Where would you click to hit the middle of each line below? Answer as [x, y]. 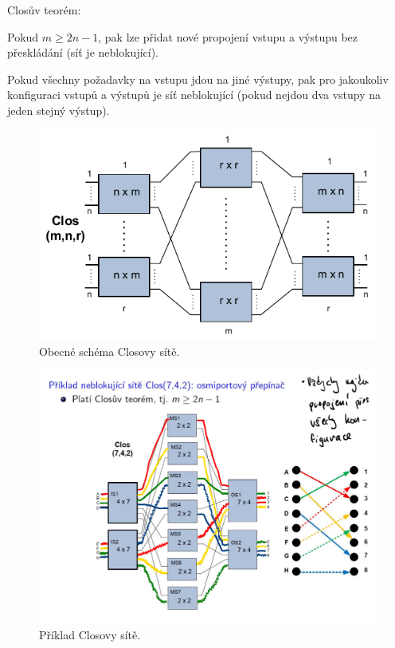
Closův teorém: [44, 10]
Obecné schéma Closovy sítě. [110, 351]
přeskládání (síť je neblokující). [83, 52]
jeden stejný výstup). [59, 110]
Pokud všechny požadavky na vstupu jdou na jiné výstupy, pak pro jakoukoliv [198, 79]
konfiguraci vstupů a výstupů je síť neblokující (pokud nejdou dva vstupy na [194, 95]
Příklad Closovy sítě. [90, 635]
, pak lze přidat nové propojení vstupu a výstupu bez [228, 36]
